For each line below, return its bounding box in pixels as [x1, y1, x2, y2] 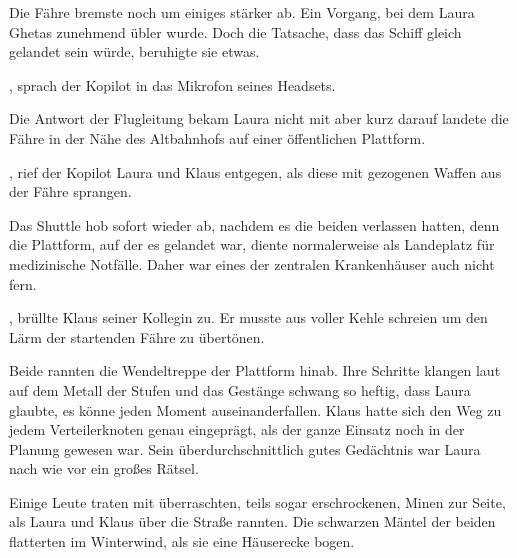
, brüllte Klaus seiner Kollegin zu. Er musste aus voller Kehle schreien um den [9, 307, 488, 328]
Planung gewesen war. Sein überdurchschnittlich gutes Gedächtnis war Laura [9, 438, 481, 459]
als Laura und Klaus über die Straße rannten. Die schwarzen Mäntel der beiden [9, 511, 496, 532]
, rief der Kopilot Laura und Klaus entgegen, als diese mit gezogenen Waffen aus [9, 161, 502, 182]
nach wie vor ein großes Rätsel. [9, 458, 199, 479]
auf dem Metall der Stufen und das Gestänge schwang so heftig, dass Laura [9, 379, 471, 400]
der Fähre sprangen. [9, 181, 132, 202]
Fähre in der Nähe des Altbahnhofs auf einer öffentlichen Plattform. [9, 127, 426, 148]
